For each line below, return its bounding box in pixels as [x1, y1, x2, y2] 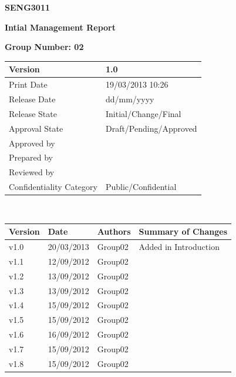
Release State [9, 107, 57, 119]
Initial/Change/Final [105, 107, 181, 119]
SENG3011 [5, 1, 50, 13]
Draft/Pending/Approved [105, 122, 197, 134]
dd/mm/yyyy [105, 92, 154, 105]
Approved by [9, 136, 55, 149]
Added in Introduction [139, 241, 220, 253]
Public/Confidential [105, 181, 177, 193]
